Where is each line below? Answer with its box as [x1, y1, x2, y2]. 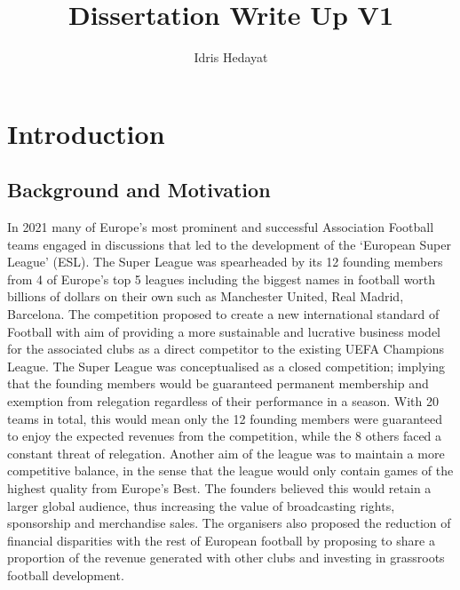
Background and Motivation [7, 176, 271, 203]
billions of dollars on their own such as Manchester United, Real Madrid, [7, 287, 404, 306]
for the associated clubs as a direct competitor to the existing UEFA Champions [7, 339, 445, 358]
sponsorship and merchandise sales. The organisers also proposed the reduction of [7, 514, 451, 532]
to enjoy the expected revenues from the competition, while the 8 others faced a [7, 427, 442, 445]
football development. [7, 565, 124, 584]
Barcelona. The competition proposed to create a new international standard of [7, 305, 440, 323]
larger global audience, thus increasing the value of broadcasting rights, [7, 496, 395, 514]
